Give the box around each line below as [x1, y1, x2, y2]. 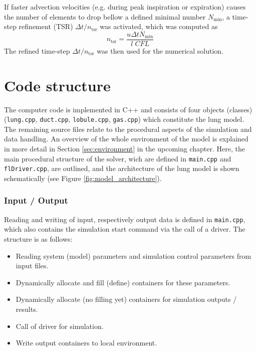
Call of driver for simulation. [16, 320, 104, 331]
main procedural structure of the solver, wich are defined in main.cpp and [4, 153, 231, 163]
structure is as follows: [4, 233, 73, 244]
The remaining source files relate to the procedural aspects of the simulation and [4, 123, 252, 134]
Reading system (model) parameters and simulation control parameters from [16, 250, 251, 261]
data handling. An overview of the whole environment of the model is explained [4, 133, 248, 144]
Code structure [4, 75, 111, 95]
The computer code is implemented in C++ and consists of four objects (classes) [4, 104, 252, 114]
